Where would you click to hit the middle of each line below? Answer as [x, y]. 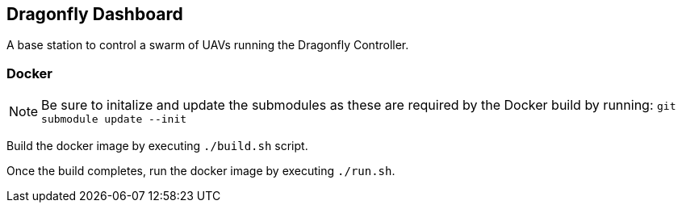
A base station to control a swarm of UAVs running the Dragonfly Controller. [208, 45]
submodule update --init [114, 119]
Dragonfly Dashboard [95, 14]
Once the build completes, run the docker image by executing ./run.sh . [201, 171]
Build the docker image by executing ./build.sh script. [157, 146]
